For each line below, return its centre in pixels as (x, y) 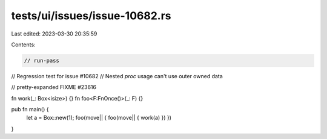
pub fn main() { (30, 110)
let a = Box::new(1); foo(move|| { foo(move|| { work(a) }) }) (99, 118)
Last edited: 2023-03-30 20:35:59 (54, 34)
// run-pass (42, 60)
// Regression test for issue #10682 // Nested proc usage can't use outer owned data (117, 76)
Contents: (23, 45)
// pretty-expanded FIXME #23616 (54, 87)
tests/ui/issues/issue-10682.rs (91, 16)
